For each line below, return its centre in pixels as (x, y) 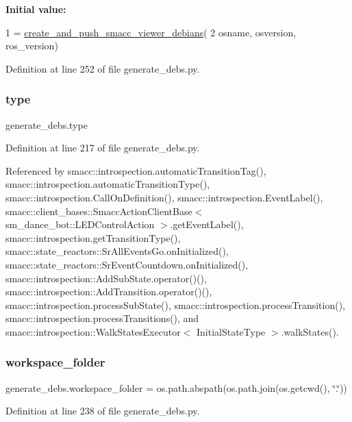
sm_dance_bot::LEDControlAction (80, 224)
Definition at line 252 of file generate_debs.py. (103, 68)
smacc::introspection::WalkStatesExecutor (93, 331)
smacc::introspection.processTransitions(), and (102, 318)
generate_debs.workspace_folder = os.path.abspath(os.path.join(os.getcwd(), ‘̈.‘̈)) (176, 387)
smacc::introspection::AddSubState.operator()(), (106, 278)
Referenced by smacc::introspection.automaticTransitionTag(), (136, 170)
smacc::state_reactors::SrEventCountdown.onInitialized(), (127, 264)
